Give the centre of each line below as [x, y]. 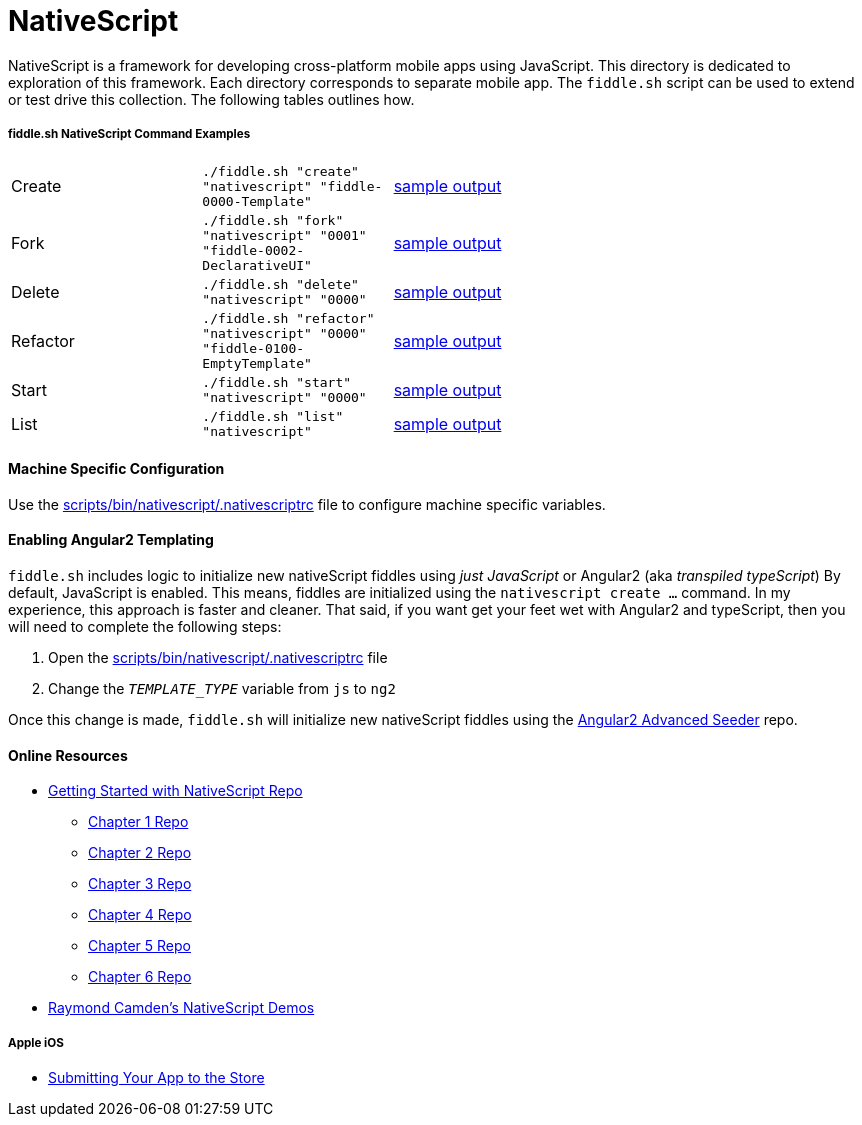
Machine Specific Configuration [116, 469]
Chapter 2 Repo [140, 853]
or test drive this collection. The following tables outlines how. [211, 99]
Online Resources [68, 755]
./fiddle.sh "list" [273, 416]
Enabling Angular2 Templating [111, 540]
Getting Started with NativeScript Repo [175, 791]
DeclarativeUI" [257, 265]
